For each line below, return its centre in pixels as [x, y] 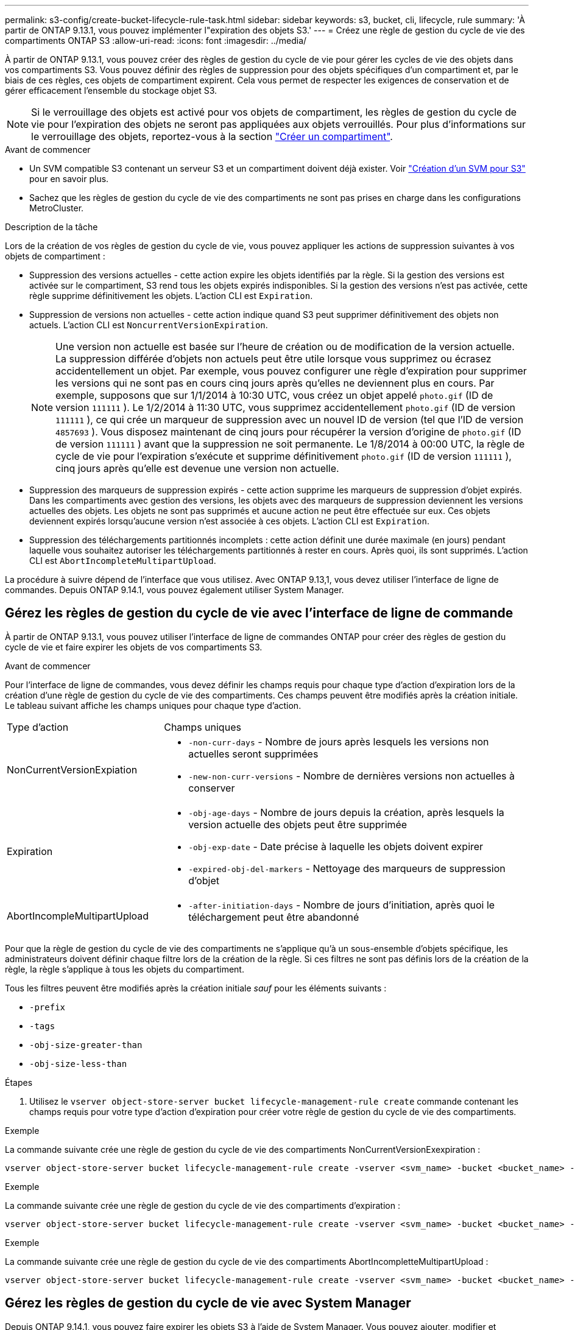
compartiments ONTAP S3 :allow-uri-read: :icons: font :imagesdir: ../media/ [156, 40]
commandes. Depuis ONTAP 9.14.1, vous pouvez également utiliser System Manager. [175, 590]
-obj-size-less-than [78, 1064]
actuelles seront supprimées [253, 754]
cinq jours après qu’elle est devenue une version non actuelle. [197, 468]
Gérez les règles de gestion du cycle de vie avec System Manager [208, 1303]
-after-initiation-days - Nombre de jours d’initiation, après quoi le [342, 905]
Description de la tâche [51, 227]
